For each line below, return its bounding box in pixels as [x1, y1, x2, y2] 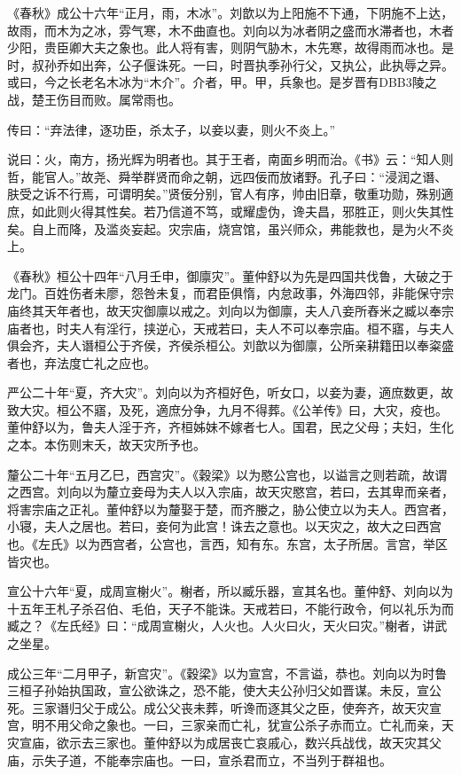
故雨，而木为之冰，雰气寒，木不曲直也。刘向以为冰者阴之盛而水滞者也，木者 [7, 20, 454, 39]
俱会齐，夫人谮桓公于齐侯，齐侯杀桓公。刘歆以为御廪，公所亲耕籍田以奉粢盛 [7, 336, 454, 355]
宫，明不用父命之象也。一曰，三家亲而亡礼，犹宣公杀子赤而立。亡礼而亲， [7, 716, 441, 734]
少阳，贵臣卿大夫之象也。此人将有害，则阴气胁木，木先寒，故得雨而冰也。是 [7, 38, 454, 57]
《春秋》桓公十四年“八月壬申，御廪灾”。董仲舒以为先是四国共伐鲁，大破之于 [7, 266, 454, 285]
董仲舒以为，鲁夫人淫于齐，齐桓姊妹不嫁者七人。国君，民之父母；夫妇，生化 [7, 418, 454, 436]
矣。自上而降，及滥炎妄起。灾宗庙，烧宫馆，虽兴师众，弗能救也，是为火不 [7, 219, 441, 238]
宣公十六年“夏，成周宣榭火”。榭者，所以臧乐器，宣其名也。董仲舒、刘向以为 [7, 582, 454, 600]
